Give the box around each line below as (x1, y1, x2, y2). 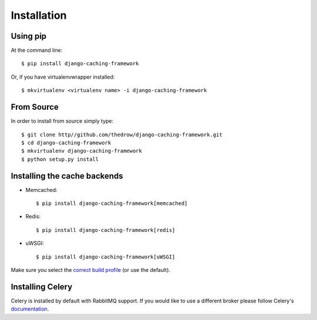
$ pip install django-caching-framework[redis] (36, 227, 176, 233)
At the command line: (11, 47, 63, 54)
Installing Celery (11, 282, 73, 292)
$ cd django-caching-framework (21, 139, 112, 146)
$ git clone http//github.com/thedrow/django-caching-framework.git (21, 131, 222, 138)
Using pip (11, 31, 47, 41)
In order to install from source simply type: (11, 117, 114, 124)
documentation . (11, 305, 49, 312)
